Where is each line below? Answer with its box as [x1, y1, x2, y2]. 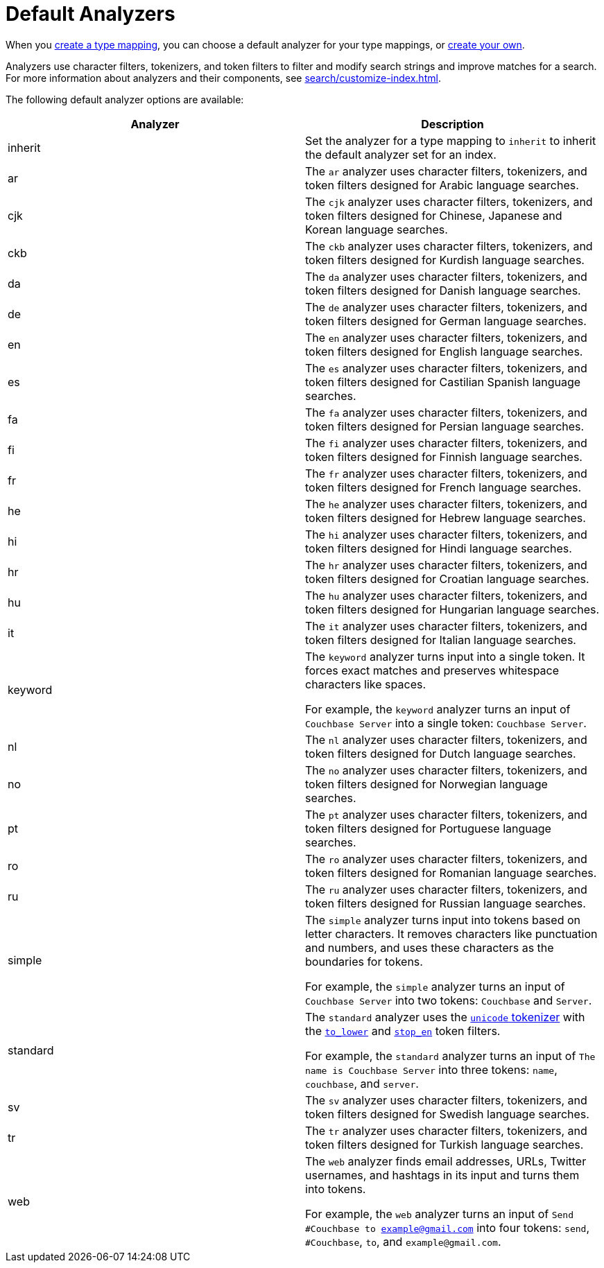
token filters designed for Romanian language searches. [305, 865, 597, 880]
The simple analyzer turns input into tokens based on [305, 912, 580, 927]
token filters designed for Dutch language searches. [305, 746, 576, 761]
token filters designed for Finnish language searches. [305, 449, 583, 464]
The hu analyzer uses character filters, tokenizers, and [305, 588, 587, 602]
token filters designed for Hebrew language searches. [305, 510, 586, 525]
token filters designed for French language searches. [305, 480, 582, 494]
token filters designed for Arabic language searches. [305, 177, 579, 192]
